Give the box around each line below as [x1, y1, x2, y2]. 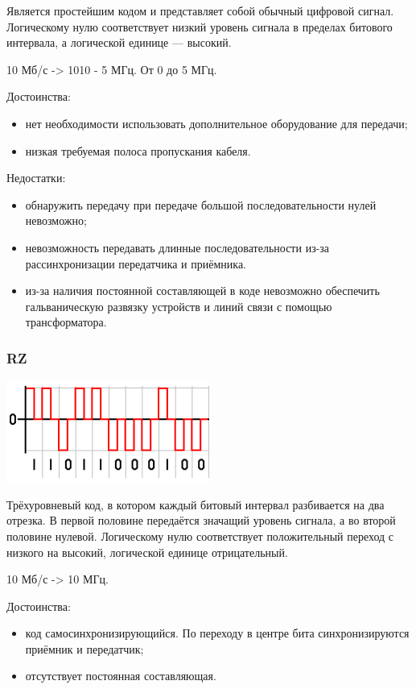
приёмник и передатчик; [25, 640, 144, 657]
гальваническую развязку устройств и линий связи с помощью [25, 297, 332, 314]
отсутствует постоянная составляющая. [25, 667, 216, 684]
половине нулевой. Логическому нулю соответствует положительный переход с [6, 527, 394, 544]
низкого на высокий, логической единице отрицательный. [6, 543, 288, 560]
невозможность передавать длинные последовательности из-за [25, 239, 330, 255]
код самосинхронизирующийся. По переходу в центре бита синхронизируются [25, 625, 410, 641]
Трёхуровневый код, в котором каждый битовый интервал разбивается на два [6, 496, 385, 513]
